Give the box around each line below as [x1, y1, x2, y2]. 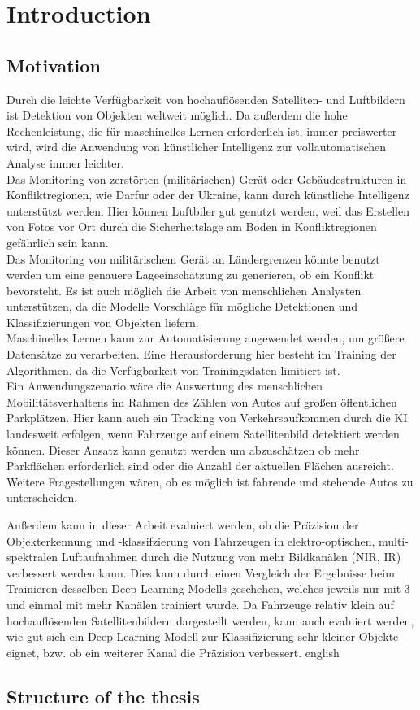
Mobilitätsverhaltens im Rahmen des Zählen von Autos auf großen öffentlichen [6, 393, 397, 410]
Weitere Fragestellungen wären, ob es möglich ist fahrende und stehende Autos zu [6, 473, 414, 490]
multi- [378, 532, 409, 549]
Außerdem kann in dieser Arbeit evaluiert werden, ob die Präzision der [6, 516, 359, 534]
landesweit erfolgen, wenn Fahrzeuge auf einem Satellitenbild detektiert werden [6, 425, 400, 442]
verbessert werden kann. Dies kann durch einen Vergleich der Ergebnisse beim [6, 564, 395, 581]
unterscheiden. [6, 489, 78, 506]
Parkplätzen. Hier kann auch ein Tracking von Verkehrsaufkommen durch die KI [6, 409, 408, 426]
